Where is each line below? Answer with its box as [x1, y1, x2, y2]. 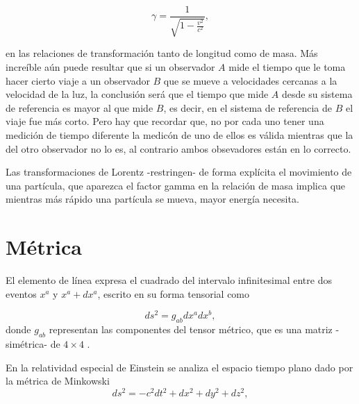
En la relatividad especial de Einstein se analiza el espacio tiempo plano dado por [6, 360, 353, 374]
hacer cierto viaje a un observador [6, 73, 150, 87]
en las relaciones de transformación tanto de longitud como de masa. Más [6, 46, 318, 60]
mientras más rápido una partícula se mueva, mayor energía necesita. [6, 192, 299, 206]
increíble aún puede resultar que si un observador [6, 60, 215, 74]
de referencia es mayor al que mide [6, 100, 153, 115]
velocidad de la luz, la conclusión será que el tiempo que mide [6, 87, 269, 101]
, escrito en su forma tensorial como [97, 286, 250, 301]
